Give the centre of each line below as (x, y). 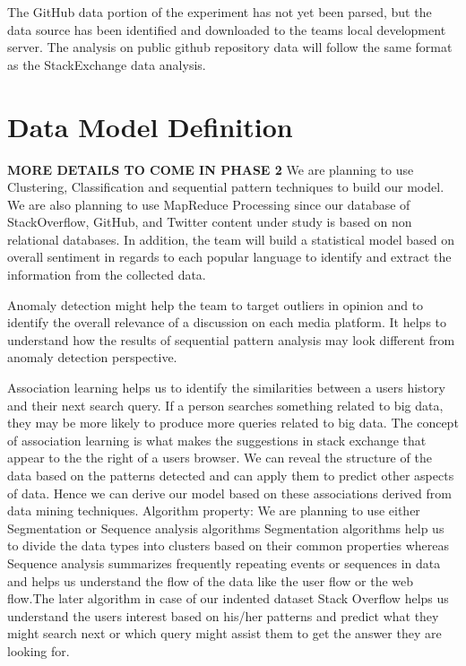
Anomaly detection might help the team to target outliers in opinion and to (216, 304)
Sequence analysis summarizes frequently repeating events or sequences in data (224, 562)
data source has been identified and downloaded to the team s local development (227, 29)
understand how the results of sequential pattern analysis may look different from (231, 339)
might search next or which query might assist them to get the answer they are (224, 633)
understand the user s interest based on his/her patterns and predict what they (223, 615)
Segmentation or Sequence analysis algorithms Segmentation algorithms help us (226, 528)
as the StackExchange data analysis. (107, 64)
